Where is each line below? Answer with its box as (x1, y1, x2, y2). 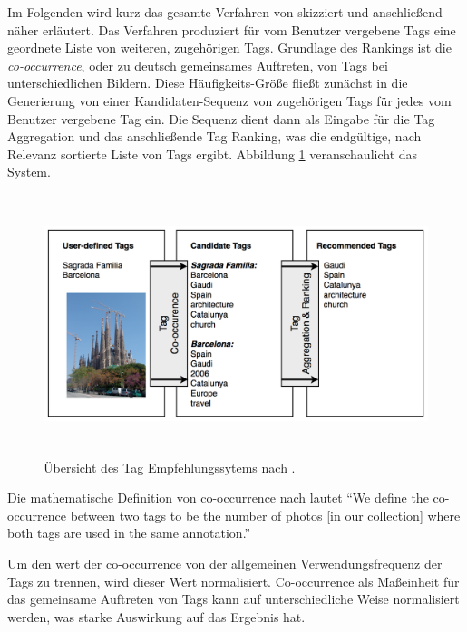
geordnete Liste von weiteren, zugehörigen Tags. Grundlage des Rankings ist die (7, 38, 452, 57)
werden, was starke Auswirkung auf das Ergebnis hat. (7, 607, 306, 626)
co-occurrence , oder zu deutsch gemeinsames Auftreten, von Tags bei (7, 55, 388, 74)
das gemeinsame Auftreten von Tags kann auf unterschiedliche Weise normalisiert (7, 589, 460, 608)
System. (7, 162, 51, 181)
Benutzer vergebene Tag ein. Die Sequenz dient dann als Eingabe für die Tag (7, 109, 435, 128)
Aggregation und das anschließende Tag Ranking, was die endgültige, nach (7, 127, 422, 146)
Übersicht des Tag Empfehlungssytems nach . (44, 457, 296, 476)
